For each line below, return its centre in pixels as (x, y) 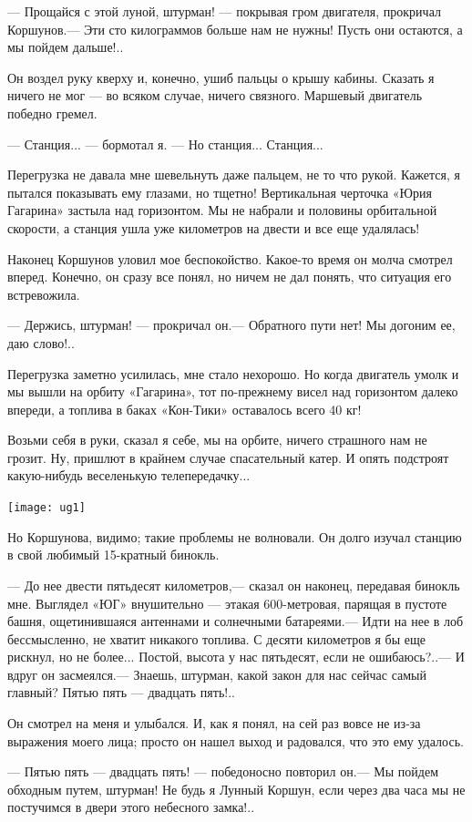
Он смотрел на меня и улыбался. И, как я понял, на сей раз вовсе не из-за (214, 723)
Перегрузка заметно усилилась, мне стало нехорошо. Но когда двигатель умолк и (233, 373)
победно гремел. (52, 113)
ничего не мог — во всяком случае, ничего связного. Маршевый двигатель (215, 95)
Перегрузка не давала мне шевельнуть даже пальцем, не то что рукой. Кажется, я (234, 175)
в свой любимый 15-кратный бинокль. (113, 555)
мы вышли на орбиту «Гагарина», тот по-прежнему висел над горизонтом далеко (233, 391)
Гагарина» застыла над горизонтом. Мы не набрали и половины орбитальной (222, 210)
